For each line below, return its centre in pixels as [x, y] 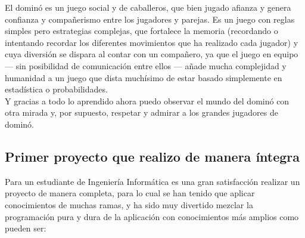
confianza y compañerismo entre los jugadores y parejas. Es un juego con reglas [150, 19]
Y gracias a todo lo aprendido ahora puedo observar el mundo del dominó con [147, 101]
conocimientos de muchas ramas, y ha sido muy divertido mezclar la [129, 204]
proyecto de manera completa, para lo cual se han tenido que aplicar [130, 193]
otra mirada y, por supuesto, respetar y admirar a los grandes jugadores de [141, 112]
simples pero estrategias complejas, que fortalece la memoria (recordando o [141, 31]
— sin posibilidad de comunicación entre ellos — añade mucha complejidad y [146, 65]
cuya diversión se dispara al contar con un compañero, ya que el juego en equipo [152, 54]
